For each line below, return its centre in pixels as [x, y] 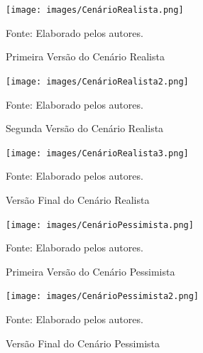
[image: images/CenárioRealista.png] [95, 10]
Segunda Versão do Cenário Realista [85, 128]
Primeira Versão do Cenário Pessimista [90, 271]
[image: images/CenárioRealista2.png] [97, 81]
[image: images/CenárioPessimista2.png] [103, 297]
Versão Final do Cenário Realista [78, 199]
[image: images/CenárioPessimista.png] [100, 225]
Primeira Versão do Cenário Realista [85, 56]
